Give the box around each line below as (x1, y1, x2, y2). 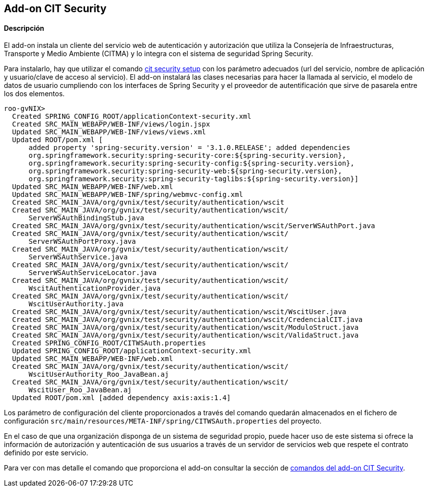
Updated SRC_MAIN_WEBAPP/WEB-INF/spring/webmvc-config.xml (12, 191, 243, 199)
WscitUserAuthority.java (28, 300, 124, 308)
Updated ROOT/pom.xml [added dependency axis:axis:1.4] (12, 394, 231, 402)
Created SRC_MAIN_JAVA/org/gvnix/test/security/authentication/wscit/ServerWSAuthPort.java (12, 222, 375, 230)
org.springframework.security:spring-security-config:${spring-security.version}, (28, 159, 355, 168)
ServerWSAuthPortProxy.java (28, 237, 136, 246)
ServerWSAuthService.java (28, 253, 128, 261)
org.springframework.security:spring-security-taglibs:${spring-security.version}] (28, 175, 359, 183)
